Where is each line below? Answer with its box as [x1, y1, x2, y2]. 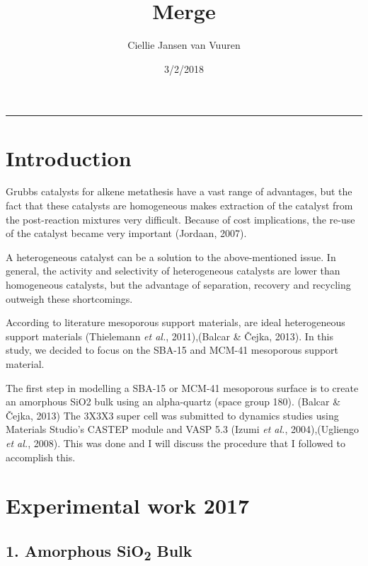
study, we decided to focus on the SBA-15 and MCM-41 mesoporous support [6, 342, 339, 357]
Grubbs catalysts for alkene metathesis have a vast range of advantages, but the [6, 184, 352, 199]
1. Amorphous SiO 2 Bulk [6, 539, 192, 565]
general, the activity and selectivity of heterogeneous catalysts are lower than [6, 263, 340, 278]
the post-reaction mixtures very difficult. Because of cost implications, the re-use [6, 212, 355, 226]
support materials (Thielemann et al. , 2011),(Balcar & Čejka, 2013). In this [6, 328, 333, 343]
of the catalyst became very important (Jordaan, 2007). [6, 226, 247, 241]
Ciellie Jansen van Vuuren [127, 37, 241, 52]
